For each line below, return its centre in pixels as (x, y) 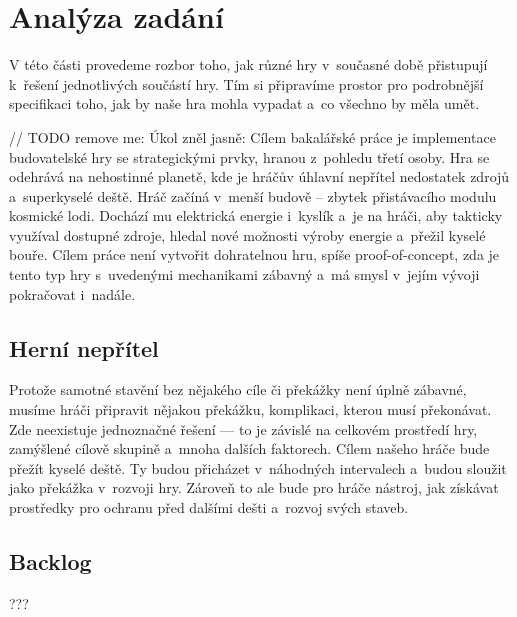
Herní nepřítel (84, 347)
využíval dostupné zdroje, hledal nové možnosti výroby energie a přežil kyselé (247, 234)
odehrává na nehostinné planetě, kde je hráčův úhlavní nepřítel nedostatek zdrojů (259, 176)
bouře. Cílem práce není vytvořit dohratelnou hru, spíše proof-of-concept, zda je (254, 254)
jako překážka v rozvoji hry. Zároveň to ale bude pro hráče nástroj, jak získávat (254, 487)
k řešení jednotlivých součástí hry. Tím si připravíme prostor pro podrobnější (246, 83)
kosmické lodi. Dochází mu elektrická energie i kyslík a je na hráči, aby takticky (256, 215)
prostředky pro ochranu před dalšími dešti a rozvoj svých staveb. (209, 507)
